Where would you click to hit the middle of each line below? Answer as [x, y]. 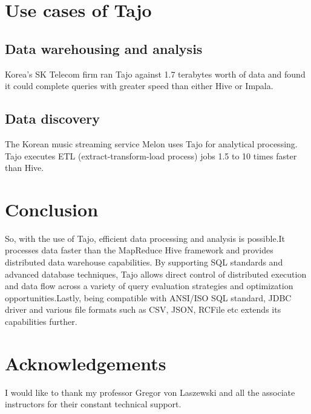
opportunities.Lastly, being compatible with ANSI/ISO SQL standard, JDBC [148, 297]
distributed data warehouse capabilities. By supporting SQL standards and [144, 262]
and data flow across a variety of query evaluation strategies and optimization [149, 286]
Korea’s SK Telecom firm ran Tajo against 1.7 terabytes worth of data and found [155, 74]
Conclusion [52, 209]
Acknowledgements [86, 363]
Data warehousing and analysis [104, 48]
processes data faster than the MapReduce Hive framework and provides [139, 250]
